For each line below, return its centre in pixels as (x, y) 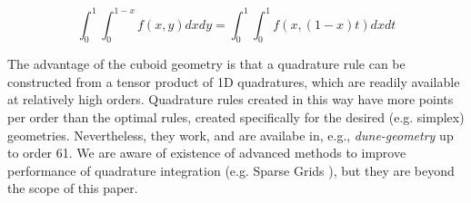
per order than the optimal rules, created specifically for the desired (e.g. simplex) (236, 117)
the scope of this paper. (73, 188)
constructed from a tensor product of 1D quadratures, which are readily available (234, 81)
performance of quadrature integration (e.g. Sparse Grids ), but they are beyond (231, 170)
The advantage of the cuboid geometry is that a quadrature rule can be (206, 64)
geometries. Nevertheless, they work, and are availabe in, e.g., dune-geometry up (230, 135)
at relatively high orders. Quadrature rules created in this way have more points (230, 99)
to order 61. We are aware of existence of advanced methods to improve (207, 153)
